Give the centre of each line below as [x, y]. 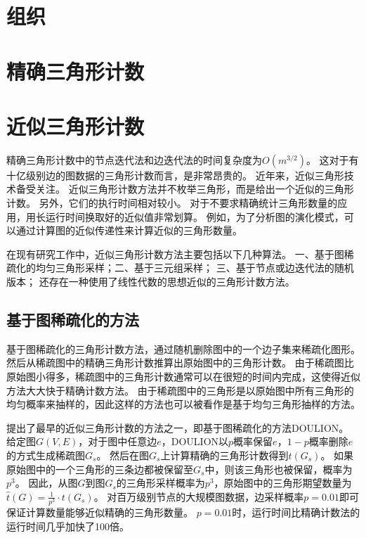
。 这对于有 [332, 159]
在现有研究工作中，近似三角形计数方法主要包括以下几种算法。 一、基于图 [175, 254]
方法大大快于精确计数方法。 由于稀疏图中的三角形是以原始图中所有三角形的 [180, 390]
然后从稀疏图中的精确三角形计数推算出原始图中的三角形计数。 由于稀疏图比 [180, 363]
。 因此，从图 [46, 483]
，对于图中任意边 [118, 441]
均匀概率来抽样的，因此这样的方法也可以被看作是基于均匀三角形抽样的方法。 [183, 404]
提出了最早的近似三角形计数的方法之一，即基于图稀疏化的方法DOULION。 [178, 427]
